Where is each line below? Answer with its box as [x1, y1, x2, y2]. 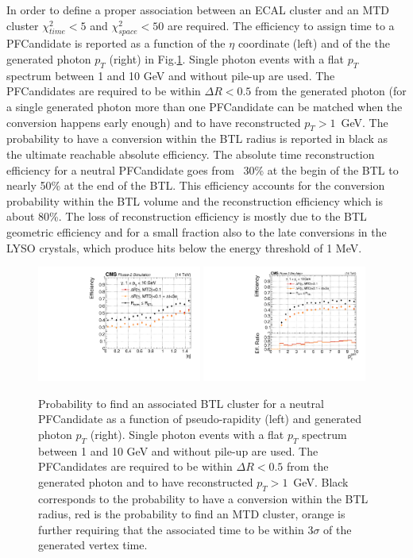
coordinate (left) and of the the [237, 35, 390, 52]
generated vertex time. [38, 537, 148, 553]
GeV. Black [293, 473, 349, 490]
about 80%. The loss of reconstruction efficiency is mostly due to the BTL [6, 208, 367, 225]
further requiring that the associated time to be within [38, 521, 304, 537]
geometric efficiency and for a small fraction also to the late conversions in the [6, 223, 387, 240]
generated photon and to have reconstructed [38, 473, 253, 490]
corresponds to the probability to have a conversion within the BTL [38, 490, 369, 506]
